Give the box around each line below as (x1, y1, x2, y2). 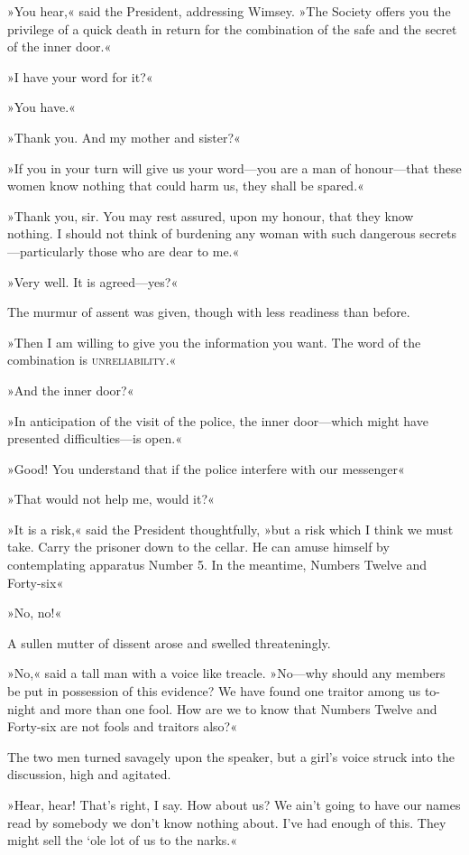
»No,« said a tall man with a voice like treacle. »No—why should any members (7, 664, 446, 683)
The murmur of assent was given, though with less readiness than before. (7, 302, 410, 321)
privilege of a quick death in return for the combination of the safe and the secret (7, 19, 457, 38)
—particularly (7, 241, 85, 260)
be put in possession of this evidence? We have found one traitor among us (7, 682, 421, 701)
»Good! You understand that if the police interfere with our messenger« (7, 459, 405, 478)
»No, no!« (7, 603, 62, 622)
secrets (419, 224, 456, 243)
